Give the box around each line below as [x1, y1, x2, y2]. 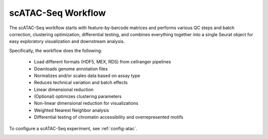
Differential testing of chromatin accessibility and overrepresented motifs [34, 114, 184, 120]
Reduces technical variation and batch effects [34, 80, 128, 86]
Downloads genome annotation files [34, 66, 108, 72]
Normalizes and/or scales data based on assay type [34, 72, 140, 79]
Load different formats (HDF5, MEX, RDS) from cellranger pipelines [34, 59, 171, 65]
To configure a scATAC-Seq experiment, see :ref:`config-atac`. [9, 125, 137, 131]
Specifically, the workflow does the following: [9, 47, 102, 53]
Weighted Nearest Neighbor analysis [34, 107, 109, 113]
